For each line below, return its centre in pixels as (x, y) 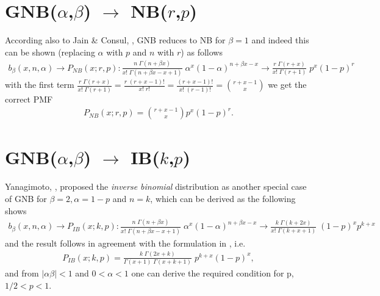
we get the (287, 85)
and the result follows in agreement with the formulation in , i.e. (125, 243)
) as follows (202, 52)
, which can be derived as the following (223, 198)
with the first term (40, 85)
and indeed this (280, 40)
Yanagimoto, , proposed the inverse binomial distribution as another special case (156, 186)
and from (22, 273)
